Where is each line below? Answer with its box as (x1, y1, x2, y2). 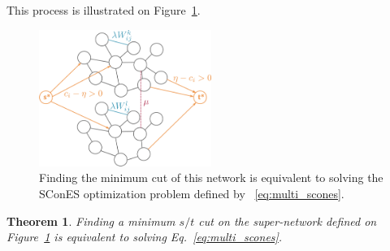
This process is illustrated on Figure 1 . (6, 2, 201, 18)
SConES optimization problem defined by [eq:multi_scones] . (39, 185, 344, 202)
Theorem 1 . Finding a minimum (6, 212, 175, 229)
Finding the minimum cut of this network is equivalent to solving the (39, 169, 383, 186)
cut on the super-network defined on (198, 212, 377, 229)
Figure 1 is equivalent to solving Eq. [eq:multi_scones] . (6, 228, 283, 245)
